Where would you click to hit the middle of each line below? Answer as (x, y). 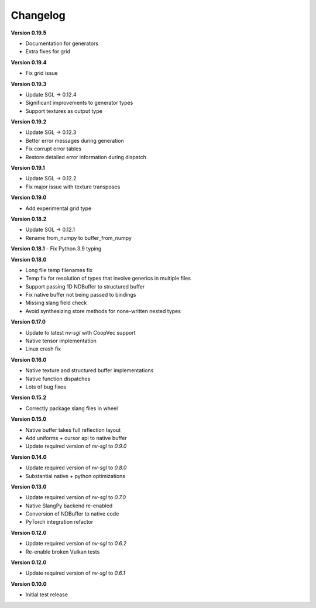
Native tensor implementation (61, 341)
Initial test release (47, 595)
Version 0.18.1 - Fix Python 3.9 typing (56, 249)
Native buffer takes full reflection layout (73, 430)
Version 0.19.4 (29, 62)
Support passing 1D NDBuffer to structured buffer (85, 286)
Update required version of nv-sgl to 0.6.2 (76, 544)
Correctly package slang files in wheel (72, 408)
